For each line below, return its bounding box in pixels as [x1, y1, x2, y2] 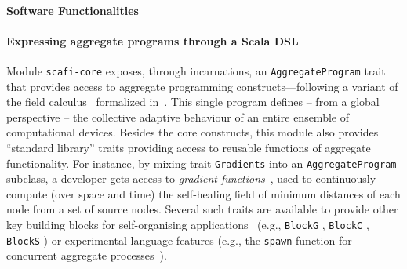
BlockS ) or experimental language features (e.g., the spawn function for [6, 231, 352, 248]
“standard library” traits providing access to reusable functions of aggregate [6, 140, 371, 156]
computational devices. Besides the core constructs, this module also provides [6, 124, 379, 140]
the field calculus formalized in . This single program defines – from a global [6, 93, 380, 110]
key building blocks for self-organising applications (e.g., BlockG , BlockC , [6, 216, 369, 233]
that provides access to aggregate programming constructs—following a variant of [6, 78, 398, 94]
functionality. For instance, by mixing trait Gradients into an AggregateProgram [6, 154, 397, 171]
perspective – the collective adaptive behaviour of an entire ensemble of [6, 108, 349, 125]
